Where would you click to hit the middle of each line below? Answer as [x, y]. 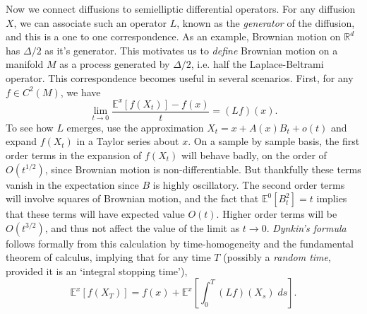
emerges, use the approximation [135, 127]
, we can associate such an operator [90, 22]
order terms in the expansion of [74, 155]
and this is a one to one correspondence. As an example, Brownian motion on [173, 36]
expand [21, 141]
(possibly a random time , [277, 257]
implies [332, 198]
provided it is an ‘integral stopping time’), [97, 271]
